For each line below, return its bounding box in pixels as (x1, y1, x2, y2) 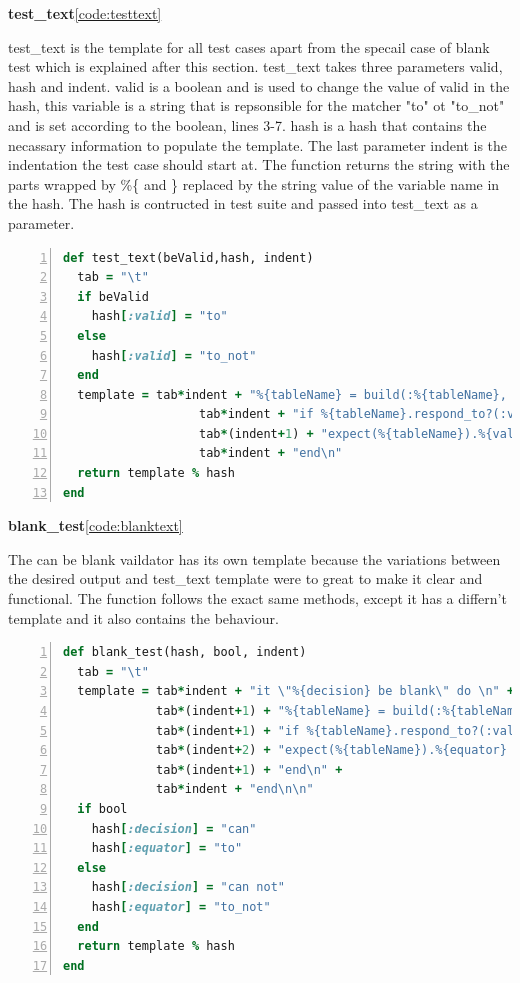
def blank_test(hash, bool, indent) (63, 645, 307, 660)
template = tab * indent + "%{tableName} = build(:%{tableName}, (77, 387, 507, 402)
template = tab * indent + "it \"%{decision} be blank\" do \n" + (77, 684, 515, 699)
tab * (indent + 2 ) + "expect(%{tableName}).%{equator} (156, 743, 507, 758)
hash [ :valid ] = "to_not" (91, 348, 257, 363)
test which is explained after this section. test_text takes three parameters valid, (8, 56, 503, 77)
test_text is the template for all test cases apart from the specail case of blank (8, 36, 490, 57)
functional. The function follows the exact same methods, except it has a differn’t (8, 588, 507, 609)
